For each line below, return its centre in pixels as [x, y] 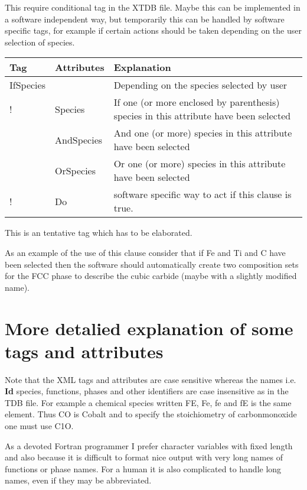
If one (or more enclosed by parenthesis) [197, 102]
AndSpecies [79, 139]
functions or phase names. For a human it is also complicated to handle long [143, 468]
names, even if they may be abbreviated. [78, 480]
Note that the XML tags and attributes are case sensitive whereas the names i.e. [151, 379]
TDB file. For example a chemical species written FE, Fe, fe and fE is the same [148, 402]
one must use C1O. [39, 426]
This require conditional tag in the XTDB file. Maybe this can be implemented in [153, 7]
